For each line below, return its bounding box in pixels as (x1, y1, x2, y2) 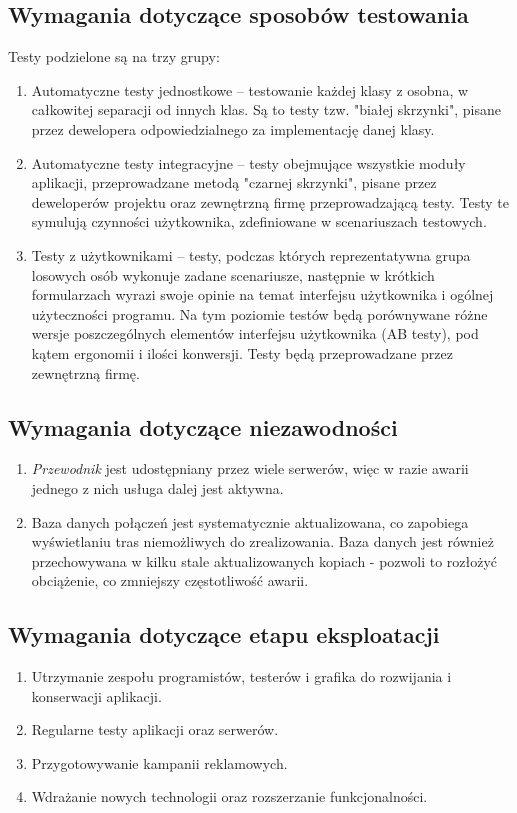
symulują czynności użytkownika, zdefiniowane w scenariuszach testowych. (31, 211, 487, 232)
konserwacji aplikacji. (31, 685, 162, 706)
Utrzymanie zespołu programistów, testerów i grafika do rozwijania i (31, 666, 452, 687)
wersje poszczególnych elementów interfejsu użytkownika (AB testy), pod (31, 323, 479, 344)
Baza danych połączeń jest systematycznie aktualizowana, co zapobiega (31, 511, 469, 532)
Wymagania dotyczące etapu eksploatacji (8, 619, 440, 650)
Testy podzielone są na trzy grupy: (8, 46, 220, 67)
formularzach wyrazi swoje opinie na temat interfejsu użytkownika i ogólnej (31, 284, 494, 305)
